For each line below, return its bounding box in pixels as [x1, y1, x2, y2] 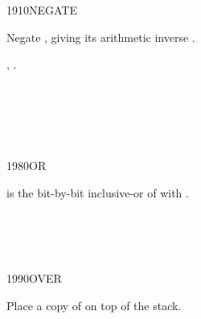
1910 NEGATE [6, 2, 78, 18]
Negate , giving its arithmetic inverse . [6, 28, 195, 45]
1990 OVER [6, 270, 62, 287]
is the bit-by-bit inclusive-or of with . [6, 184, 189, 201]
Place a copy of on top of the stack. [6, 296, 182, 313]
